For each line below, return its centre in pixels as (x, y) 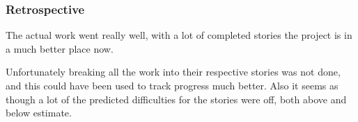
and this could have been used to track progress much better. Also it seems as (172, 85)
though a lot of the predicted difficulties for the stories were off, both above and (176, 99)
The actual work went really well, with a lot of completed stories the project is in (179, 35)
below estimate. (39, 113)
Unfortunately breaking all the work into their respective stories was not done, (173, 72)
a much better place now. (60, 48)
